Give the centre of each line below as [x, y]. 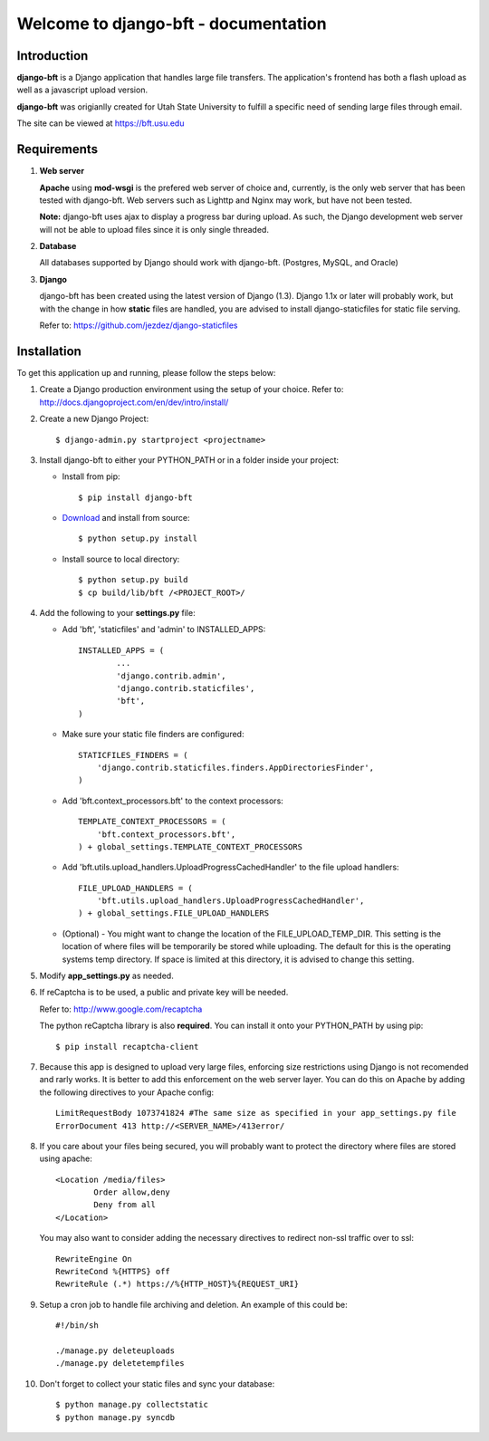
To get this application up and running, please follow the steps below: [146, 372]
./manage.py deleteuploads [115, 1351]
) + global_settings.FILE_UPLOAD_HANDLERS [174, 913]
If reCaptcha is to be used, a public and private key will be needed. [164, 993]
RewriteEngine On [94, 1258]
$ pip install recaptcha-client [127, 1047]
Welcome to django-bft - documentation [172, 24]
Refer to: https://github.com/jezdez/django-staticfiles [139, 325]
